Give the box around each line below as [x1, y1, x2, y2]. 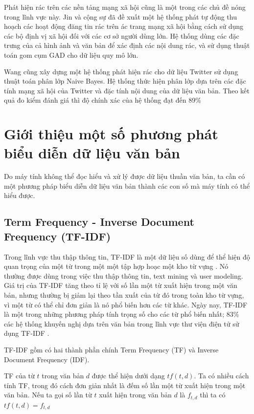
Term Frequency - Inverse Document [4, 214, 194, 229]
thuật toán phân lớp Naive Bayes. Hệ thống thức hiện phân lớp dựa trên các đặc [4, 76, 246, 86]
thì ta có [200, 390, 226, 400]
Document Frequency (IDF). [4, 354, 90, 364]
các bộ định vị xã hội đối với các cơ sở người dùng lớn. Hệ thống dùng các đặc [4, 30, 239, 41]
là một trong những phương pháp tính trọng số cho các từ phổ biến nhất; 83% [4, 309, 239, 319]
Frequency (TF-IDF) [4, 228, 111, 243]
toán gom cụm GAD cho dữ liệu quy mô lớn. [4, 49, 139, 60]
